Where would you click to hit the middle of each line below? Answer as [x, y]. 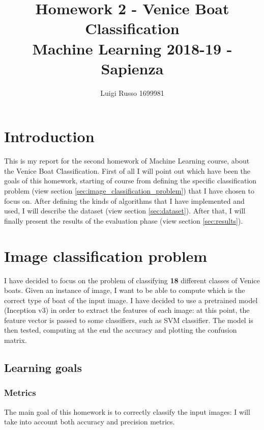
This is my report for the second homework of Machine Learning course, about [127, 161]
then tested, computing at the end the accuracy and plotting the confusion [121, 330]
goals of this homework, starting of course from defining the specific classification [130, 181]
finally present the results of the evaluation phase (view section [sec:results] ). [124, 220]
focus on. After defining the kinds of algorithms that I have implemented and [124, 200]
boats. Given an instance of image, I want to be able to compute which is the [125, 290]
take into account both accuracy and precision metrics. [90, 422]
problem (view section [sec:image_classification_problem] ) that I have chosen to [129, 191]
